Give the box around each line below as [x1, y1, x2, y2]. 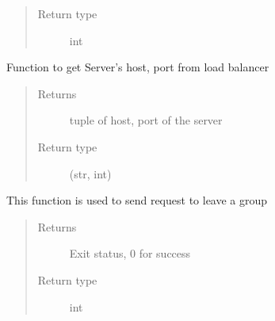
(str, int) [69, 165, 112, 182]
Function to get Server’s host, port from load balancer [6, 59, 269, 75]
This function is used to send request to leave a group [6, 192, 268, 208]
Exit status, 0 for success [69, 245, 191, 262]
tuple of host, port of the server [69, 112, 223, 128]
